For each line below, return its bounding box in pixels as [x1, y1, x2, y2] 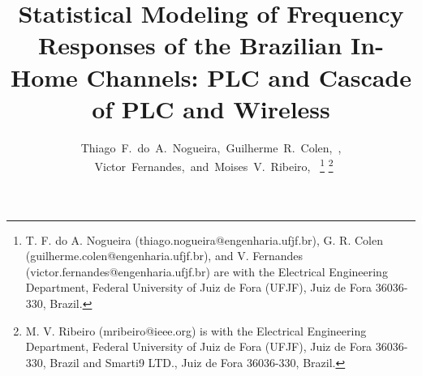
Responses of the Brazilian [38, 28, 342, 62]
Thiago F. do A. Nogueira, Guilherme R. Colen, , [80, 139, 342, 156]
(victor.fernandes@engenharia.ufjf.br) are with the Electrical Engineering [25, 263, 388, 280]
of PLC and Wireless [92, 92, 330, 125]
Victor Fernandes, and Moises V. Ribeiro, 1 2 [94, 156, 334, 174]
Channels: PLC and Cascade [86, 60, 412, 93]
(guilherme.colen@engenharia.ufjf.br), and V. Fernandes [25, 247, 303, 264]
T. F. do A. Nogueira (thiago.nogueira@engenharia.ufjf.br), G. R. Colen [25, 231, 383, 248]
